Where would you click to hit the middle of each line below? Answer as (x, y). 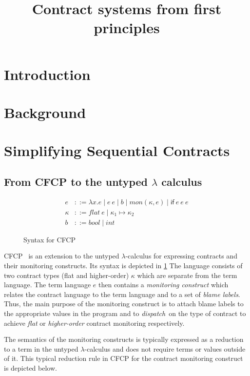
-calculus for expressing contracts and (181, 256)
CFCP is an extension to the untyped (62, 256)
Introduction (47, 74)
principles (127, 28)
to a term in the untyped (41, 348)
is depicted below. (30, 367)
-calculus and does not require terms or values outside (165, 348)
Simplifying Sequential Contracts (117, 150)
